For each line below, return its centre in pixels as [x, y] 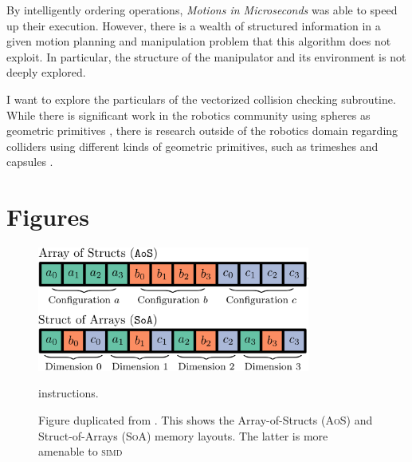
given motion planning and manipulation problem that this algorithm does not [199, 41]
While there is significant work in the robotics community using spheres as [188, 115]
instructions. [69, 393]
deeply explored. [46, 72]
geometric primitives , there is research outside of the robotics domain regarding [202, 130]
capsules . [30, 162]
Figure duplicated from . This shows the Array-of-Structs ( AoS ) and [206, 419]
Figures [48, 217]
